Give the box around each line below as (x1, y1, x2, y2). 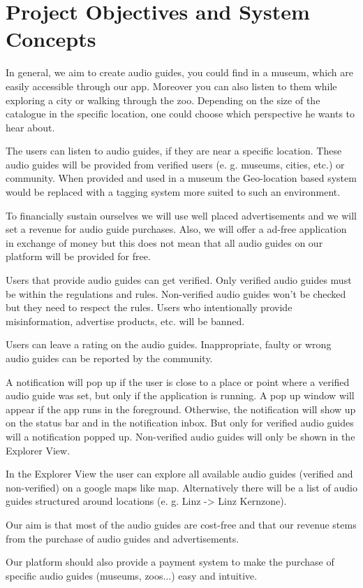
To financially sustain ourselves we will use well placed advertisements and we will (6, 208, 357, 222)
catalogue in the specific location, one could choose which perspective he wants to (6, 106, 355, 121)
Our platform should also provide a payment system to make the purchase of (6, 554, 334, 569)
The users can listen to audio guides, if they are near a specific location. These (6, 143, 342, 158)
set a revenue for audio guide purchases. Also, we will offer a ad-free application (6, 222, 347, 236)
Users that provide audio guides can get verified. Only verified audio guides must (6, 273, 352, 287)
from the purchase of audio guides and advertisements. (6, 531, 239, 545)
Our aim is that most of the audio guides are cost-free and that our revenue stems (6, 517, 357, 531)
